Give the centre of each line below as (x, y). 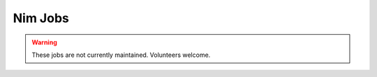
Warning (44, 42)
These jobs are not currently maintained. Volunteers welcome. (121, 55)
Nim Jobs (41, 18)
